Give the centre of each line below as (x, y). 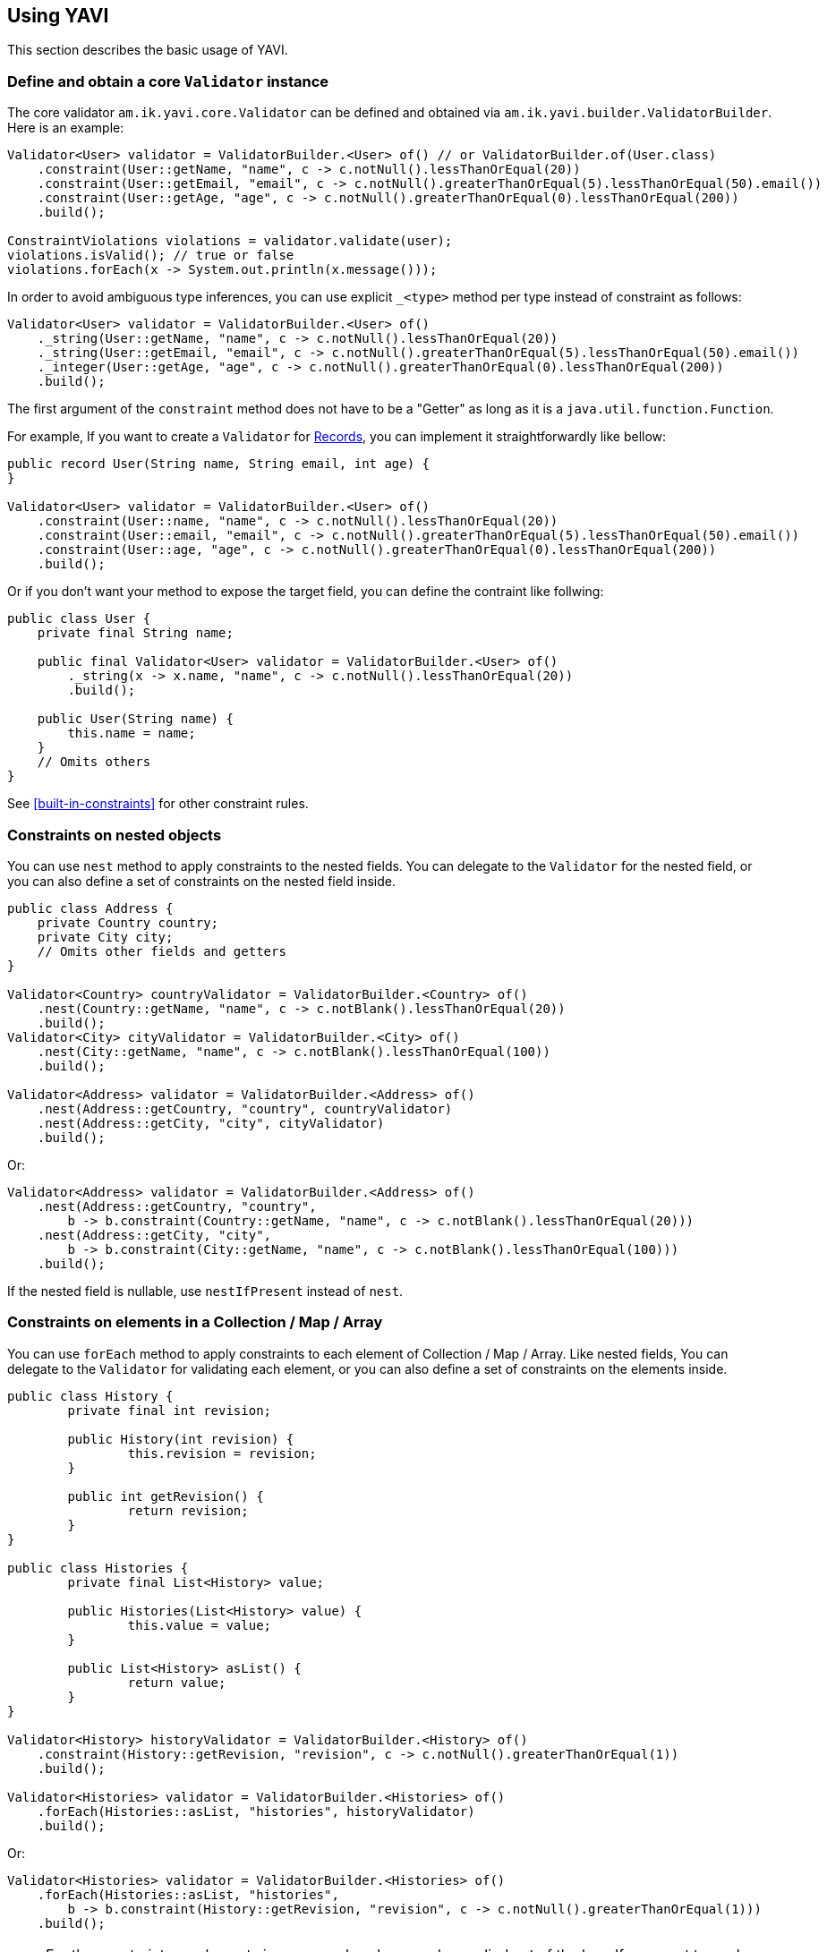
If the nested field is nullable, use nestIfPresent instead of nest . (205, 1291)
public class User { (79, 619)
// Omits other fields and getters (162, 951)
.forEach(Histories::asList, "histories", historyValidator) (256, 1811)
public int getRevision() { (166, 1496)
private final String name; (135, 633)
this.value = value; (200, 1625)
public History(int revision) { (181, 1439)
